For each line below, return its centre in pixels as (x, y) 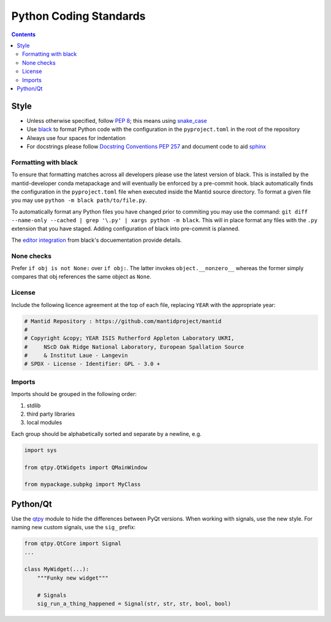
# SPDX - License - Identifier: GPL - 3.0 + (92, 364)
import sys (40, 450)
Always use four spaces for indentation (76, 138)
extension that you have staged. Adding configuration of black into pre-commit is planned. (126, 229)
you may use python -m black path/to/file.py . (79, 200)
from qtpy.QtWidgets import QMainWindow (86, 467)
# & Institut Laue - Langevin (76, 356)
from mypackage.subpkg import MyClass (82, 484)
